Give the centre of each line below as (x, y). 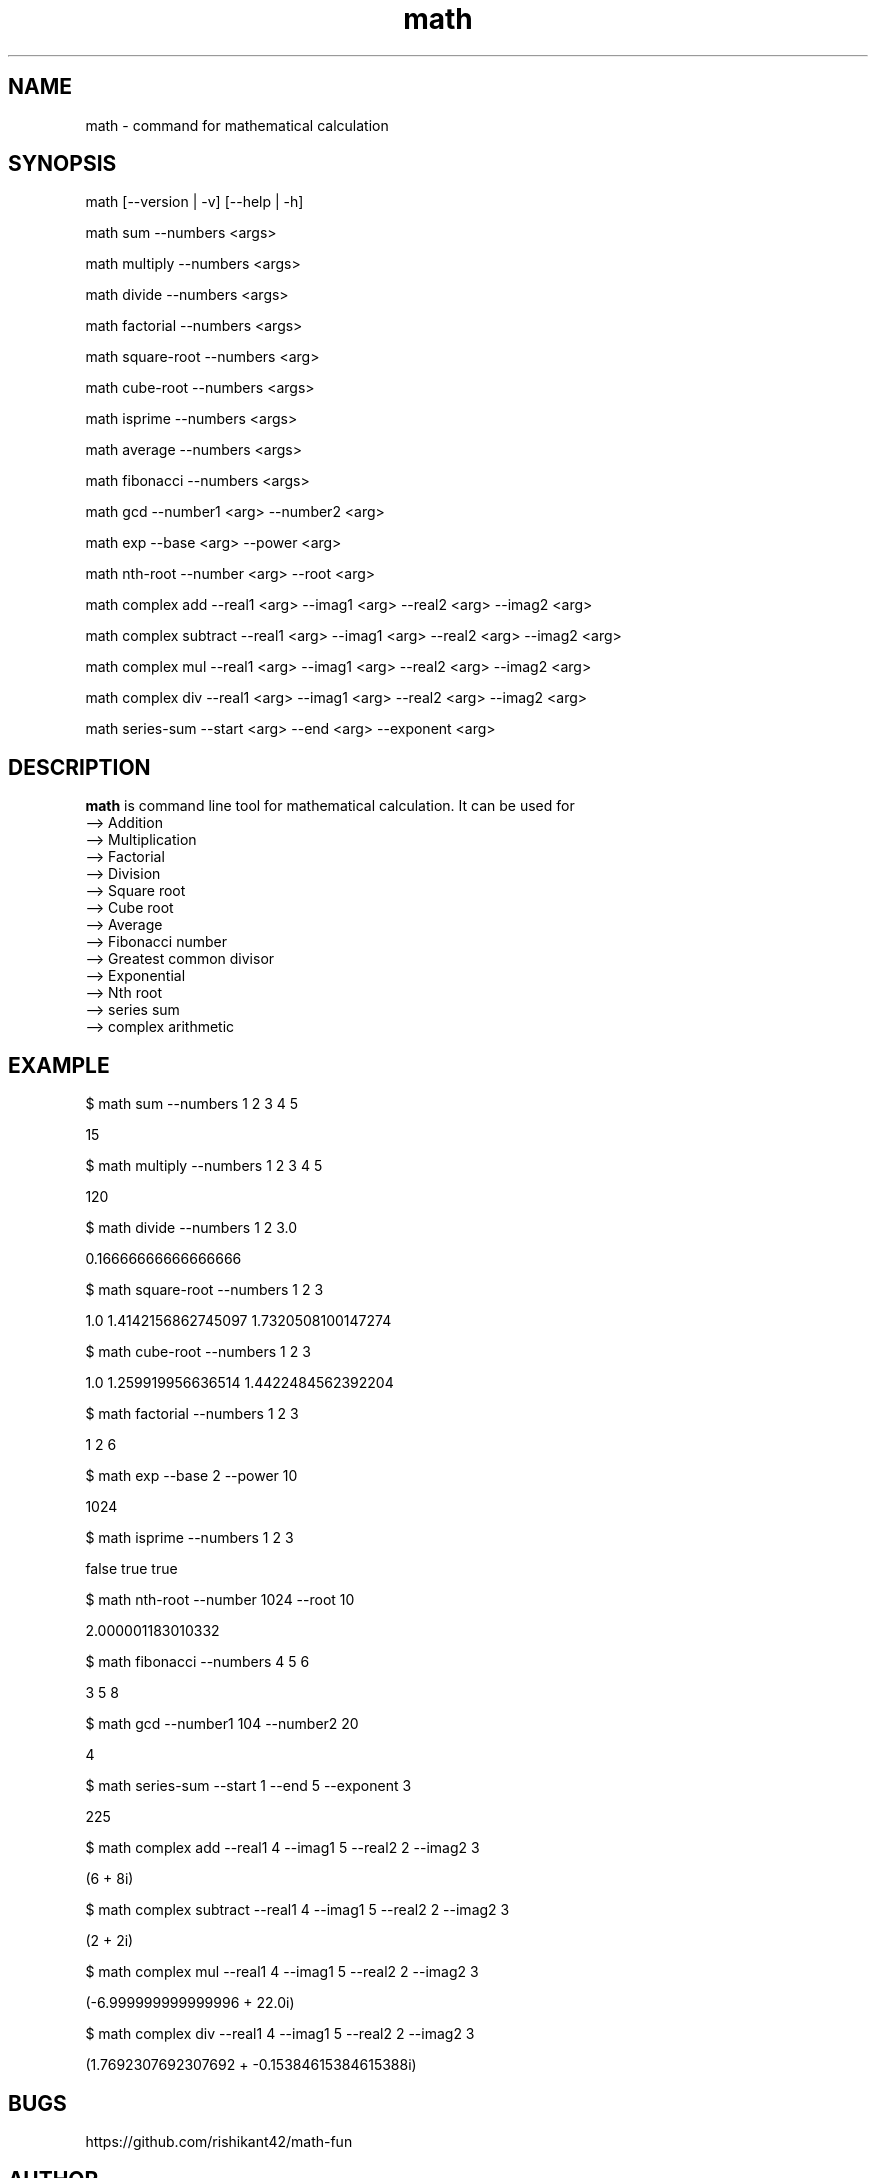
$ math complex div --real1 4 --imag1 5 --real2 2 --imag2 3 (280, 2034)
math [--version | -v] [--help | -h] (194, 202)
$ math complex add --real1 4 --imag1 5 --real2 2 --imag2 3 (282, 1848)
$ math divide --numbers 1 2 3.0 (191, 1228)
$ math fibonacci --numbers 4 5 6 (197, 1662)
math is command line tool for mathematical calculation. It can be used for (330, 806)
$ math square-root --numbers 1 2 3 (204, 1290)
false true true (131, 1569)
